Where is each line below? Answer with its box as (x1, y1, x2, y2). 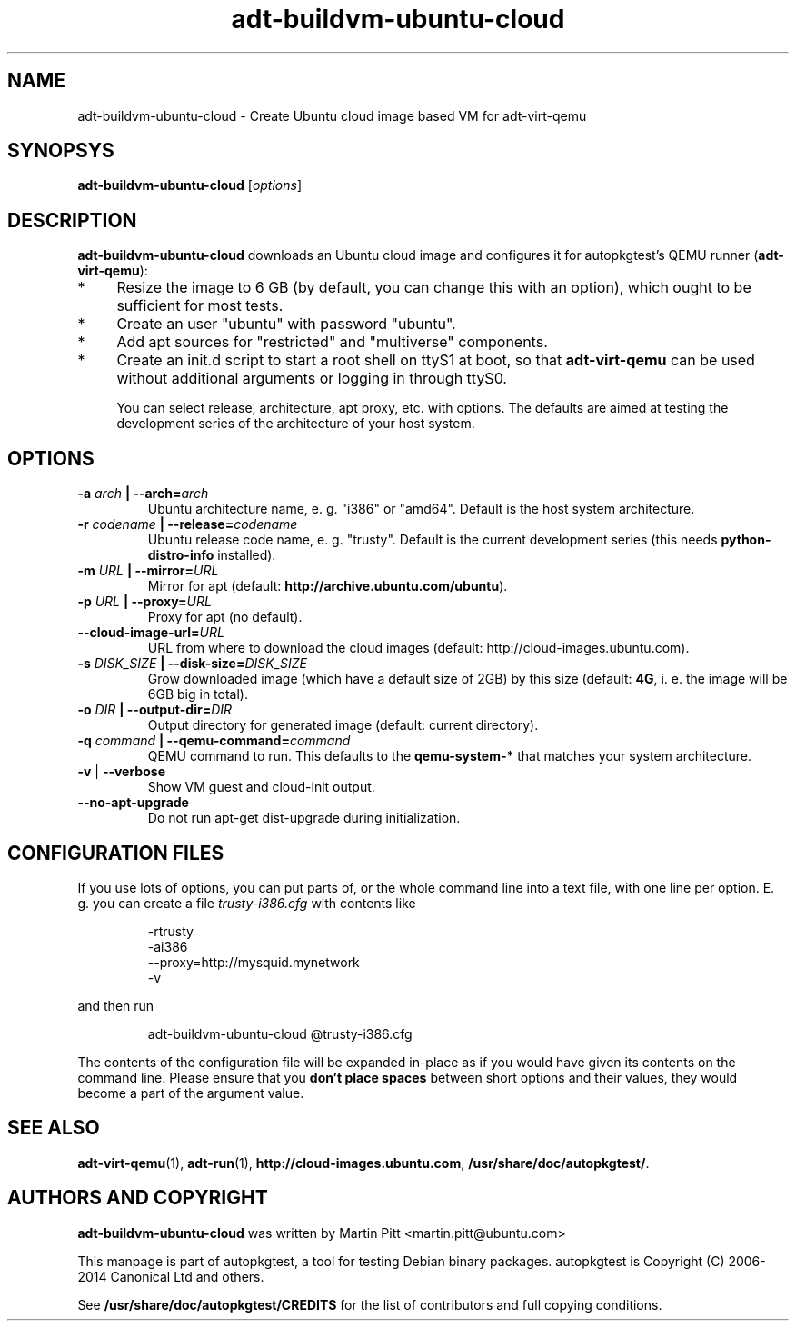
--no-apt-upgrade (77, 794, 189, 811)
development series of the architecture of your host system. (116, 415, 475, 432)
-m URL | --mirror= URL (77, 563, 219, 579)
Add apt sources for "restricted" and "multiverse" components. (116, 333, 548, 352)
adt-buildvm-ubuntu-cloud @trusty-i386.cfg (147, 1025, 413, 1042)
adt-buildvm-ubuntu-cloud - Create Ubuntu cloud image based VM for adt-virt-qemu (77, 107, 587, 124)
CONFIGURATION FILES (7, 841, 224, 864)
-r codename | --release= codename (77, 516, 298, 533)
